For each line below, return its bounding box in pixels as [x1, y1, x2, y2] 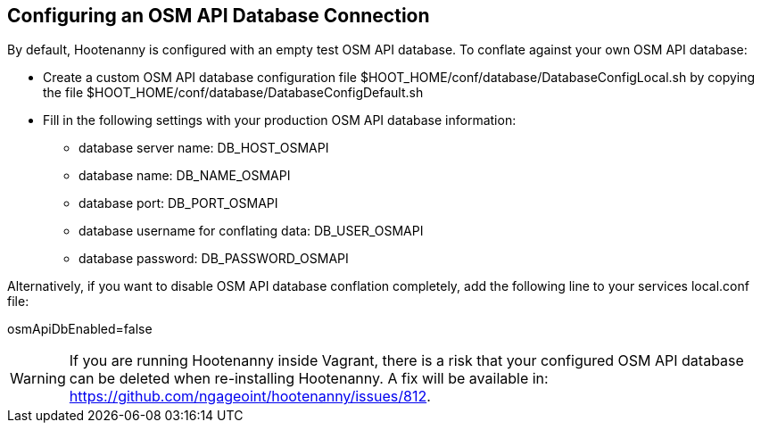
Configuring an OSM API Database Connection [7, 4, 430, 27]
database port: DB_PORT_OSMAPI [79, 195, 278, 211]
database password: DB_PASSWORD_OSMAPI [79, 251, 349, 267]
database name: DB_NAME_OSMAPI [79, 168, 291, 184]
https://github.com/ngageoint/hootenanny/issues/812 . [69, 387, 431, 406]
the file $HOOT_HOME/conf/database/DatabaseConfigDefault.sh [43, 85, 424, 101]
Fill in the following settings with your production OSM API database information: [43, 112, 517, 128]
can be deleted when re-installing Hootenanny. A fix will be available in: [69, 369, 549, 388]
